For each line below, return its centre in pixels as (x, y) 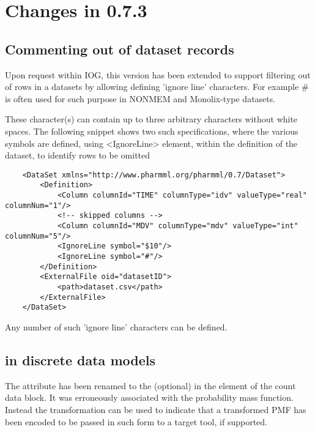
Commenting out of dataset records (120, 49)
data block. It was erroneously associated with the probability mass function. (149, 397)
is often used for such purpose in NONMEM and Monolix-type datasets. (140, 98)
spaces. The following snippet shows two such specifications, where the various (152, 131)
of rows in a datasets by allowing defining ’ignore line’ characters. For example (152, 87)
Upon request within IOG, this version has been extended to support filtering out (158, 74)
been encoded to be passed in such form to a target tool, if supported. (136, 421)
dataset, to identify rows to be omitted (78, 155)
